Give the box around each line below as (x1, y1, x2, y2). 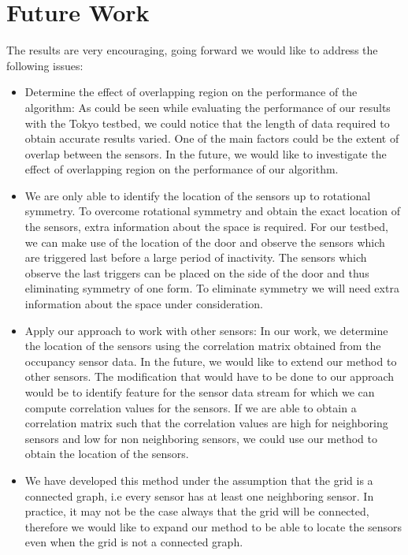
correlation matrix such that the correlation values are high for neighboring (24, 415, 388, 431)
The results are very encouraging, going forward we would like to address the (6, 42, 378, 58)
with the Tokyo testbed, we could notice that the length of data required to (24, 114, 390, 131)
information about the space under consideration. (24, 296, 263, 312)
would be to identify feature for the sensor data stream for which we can (24, 384, 375, 400)
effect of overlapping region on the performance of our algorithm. (24, 161, 339, 177)
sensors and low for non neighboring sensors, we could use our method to (24, 430, 377, 446)
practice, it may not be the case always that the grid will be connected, (24, 503, 369, 520)
